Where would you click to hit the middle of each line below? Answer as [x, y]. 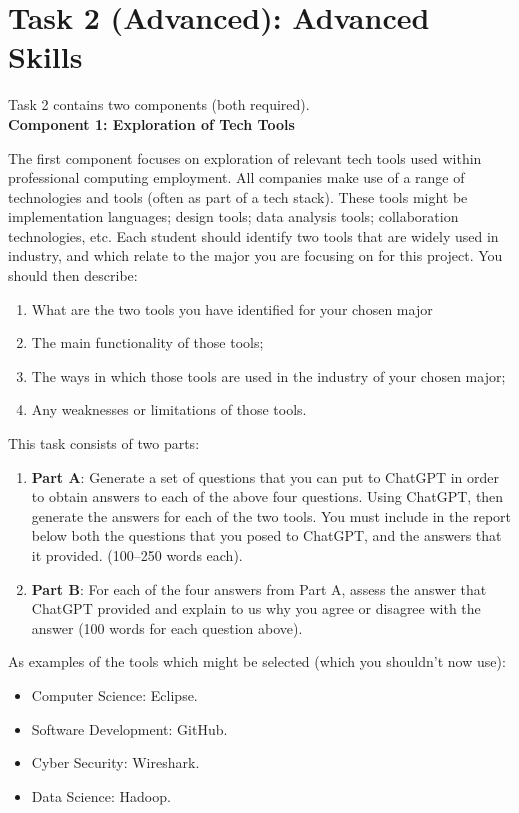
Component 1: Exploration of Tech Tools [151, 123]
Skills [45, 56]
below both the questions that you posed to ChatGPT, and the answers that [266, 535]
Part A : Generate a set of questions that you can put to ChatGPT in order [265, 476]
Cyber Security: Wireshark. [115, 762]
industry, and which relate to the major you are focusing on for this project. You [255, 255]
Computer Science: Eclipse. [114, 694]
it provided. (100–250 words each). [137, 555]
